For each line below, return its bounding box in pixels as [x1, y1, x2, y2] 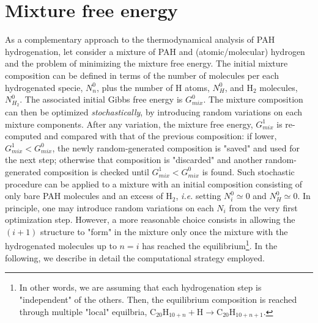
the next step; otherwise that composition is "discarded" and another [5, 153, 262, 166]
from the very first [229, 201, 298, 214]
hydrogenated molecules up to [5, 239, 117, 252]
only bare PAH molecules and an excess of [5, 189, 163, 202]
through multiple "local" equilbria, [19, 305, 147, 318]
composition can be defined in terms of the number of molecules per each [5, 68, 279, 81]
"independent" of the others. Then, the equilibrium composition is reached [19, 292, 297, 305]
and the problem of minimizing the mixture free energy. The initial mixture [5, 57, 288, 70]
